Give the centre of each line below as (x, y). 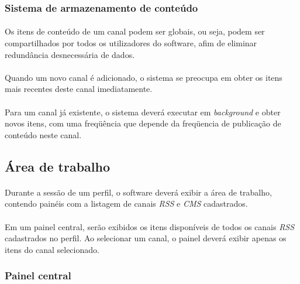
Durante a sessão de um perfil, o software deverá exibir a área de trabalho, (138, 192)
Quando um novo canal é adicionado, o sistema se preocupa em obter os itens (144, 77)
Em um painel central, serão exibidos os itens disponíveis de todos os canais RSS (150, 226)
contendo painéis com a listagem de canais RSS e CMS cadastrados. (126, 203)
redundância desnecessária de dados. (70, 54)
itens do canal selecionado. (52, 249)
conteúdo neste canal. (43, 134)
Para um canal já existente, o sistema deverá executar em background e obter (143, 112)
